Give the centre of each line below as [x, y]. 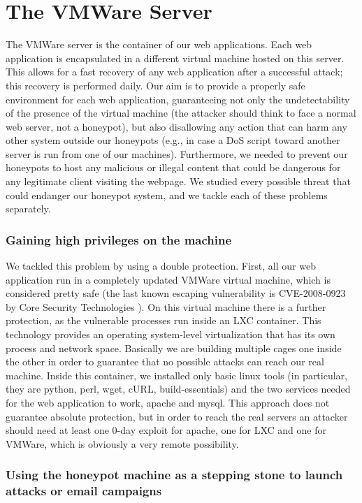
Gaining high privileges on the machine [119, 239]
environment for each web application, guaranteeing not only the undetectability [178, 99]
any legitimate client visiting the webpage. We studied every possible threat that [178, 181]
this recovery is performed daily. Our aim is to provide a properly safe [155, 85]
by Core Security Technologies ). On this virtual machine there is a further [166, 306]
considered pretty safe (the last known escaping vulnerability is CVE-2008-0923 [176, 293]
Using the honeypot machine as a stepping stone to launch [174, 475]
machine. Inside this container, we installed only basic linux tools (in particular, [176, 375]
